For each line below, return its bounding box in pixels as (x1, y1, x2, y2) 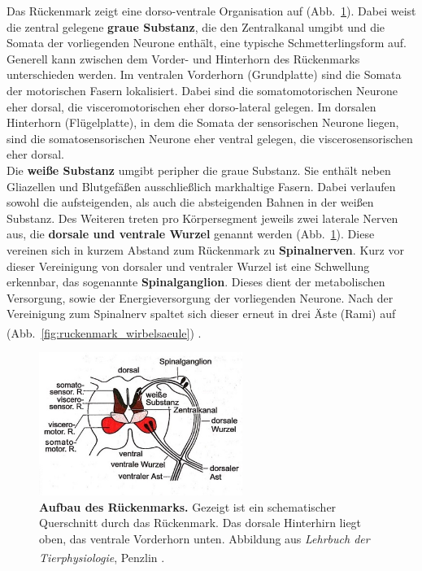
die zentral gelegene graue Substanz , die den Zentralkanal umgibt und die (7, 18, 385, 35)
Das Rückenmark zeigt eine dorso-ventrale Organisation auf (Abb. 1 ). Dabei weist (7, 2, 416, 19)
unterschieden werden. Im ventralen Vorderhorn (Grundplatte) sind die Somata (7, 66, 402, 83)
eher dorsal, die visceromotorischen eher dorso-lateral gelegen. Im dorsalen (7, 98, 376, 115)
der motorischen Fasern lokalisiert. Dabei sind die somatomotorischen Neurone (7, 81, 398, 98)
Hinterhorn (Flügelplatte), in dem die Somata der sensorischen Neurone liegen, (7, 114, 399, 131)
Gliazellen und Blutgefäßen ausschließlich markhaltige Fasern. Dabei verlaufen (7, 177, 396, 194)
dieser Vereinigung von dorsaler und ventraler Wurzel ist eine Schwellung (7, 257, 370, 274)
